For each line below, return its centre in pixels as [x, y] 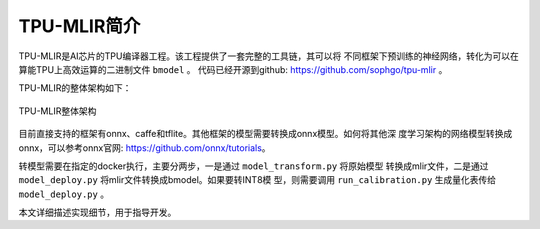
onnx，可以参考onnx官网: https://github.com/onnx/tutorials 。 [144, 147]
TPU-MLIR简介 [79, 26]
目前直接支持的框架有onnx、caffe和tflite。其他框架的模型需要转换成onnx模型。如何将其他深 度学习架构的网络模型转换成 [265, 134]
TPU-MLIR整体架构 [57, 111]
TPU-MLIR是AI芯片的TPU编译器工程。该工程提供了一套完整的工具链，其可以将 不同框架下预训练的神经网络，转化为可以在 [268, 56]
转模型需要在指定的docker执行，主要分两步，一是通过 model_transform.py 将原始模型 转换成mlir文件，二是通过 [253, 166]
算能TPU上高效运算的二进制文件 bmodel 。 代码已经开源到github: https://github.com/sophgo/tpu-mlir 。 [233, 69]
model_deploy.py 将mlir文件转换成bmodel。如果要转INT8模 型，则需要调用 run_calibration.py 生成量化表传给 [257, 180]
